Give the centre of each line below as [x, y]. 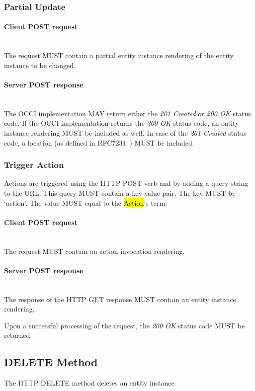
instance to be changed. [40, 65]
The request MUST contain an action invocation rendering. [94, 251]
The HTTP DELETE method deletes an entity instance [89, 383]
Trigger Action [34, 165]
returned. [18, 335]
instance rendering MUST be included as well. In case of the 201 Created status [125, 133]
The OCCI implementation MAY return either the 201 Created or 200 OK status [127, 113]
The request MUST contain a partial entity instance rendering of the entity [119, 55]
